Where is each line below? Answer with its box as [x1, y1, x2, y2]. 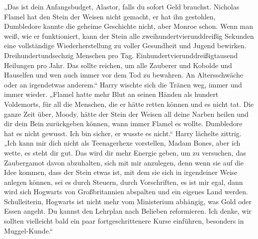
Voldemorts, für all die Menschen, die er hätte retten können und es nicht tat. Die [4, 98, 254, 109]
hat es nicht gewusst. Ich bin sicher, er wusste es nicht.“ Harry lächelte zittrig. [4, 128, 242, 138]
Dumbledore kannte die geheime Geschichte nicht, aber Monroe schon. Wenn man [4, 21, 254, 31]
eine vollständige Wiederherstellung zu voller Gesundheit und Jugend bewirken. [4, 40, 247, 51]
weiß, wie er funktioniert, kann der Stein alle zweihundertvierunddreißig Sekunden [4, 30, 254, 41]
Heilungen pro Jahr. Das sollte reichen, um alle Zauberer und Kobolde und [4, 60, 232, 70]
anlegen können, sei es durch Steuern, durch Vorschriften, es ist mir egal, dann [4, 176, 243, 187]
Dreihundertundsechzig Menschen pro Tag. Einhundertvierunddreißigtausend [4, 50, 238, 60]
